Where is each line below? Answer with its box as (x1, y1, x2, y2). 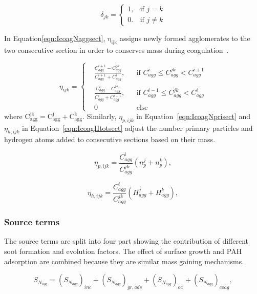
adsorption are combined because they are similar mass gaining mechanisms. (4, 256, 244, 266)
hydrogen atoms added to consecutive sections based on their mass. (4, 134, 216, 145)
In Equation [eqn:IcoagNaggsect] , (4, 33, 105, 43)
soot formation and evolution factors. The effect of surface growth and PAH (4, 246, 242, 256)
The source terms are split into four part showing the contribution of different (4, 236, 248, 246)
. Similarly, (82, 110, 117, 121)
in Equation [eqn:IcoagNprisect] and (136, 110, 251, 121)
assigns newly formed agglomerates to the (119, 33, 250, 43)
